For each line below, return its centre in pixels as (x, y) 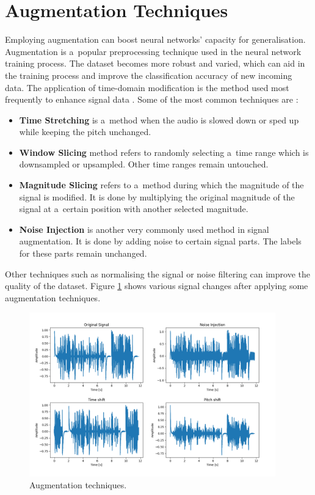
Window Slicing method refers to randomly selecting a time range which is (164, 152)
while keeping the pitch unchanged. (85, 132)
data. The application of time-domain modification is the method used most (147, 87)
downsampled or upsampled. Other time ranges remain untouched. (144, 164)
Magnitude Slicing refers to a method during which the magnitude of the (161, 185)
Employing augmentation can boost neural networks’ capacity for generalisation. (155, 39)
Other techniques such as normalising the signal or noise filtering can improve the (157, 273)
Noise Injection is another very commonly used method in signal (144, 229)
